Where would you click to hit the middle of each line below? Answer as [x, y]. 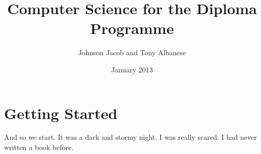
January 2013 [132, 69]
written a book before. [39, 147]
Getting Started [61, 113]
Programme [132, 28]
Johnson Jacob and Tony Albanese [132, 52]
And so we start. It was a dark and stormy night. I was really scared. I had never [130, 137]
